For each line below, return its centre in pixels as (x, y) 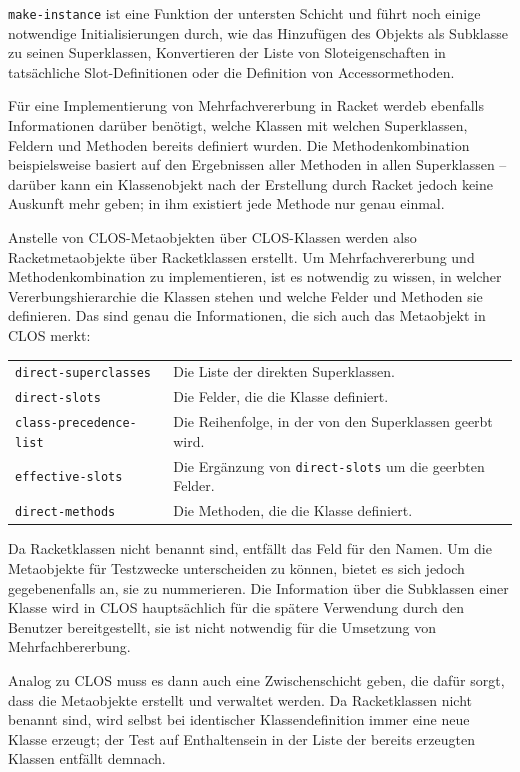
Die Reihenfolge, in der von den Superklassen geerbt (333, 421)
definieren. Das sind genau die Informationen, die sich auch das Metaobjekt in (247, 315)
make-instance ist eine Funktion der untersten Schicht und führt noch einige (244, 13)
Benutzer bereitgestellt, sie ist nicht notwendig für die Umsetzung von (222, 626)
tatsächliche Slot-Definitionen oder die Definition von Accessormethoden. (231, 71)
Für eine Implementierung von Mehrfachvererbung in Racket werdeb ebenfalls (246, 105)
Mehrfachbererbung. (69, 646)
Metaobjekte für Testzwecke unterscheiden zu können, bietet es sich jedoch (236, 567)
